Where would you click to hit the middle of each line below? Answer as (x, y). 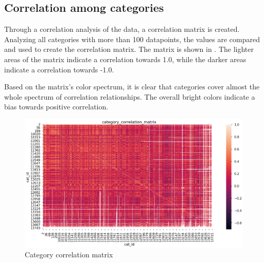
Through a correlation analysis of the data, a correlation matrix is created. (122, 29)
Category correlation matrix (69, 255)
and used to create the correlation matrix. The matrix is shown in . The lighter (129, 49)
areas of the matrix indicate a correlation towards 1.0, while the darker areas (125, 59)
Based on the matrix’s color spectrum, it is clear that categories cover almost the (132, 87)
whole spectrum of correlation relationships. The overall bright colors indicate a (130, 96)
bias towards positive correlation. (56, 107)
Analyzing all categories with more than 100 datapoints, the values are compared (132, 39)
